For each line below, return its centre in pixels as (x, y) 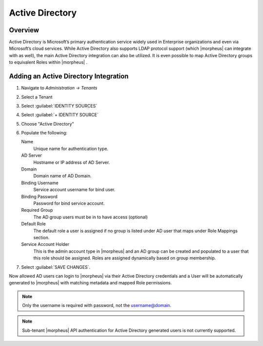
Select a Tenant (37, 97)
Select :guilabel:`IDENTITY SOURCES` (59, 106)
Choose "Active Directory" (47, 124)
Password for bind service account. (69, 203)
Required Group (37, 210)
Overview (24, 30)
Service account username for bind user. (74, 190)
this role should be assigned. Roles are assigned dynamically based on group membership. (125, 258)
